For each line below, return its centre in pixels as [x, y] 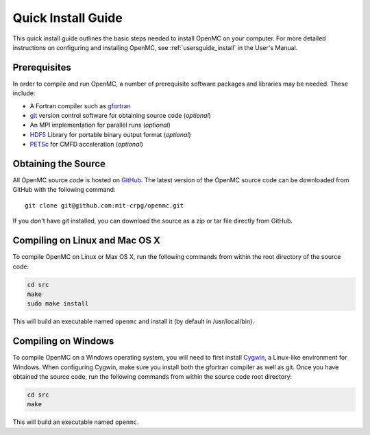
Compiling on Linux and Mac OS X [86, 241]
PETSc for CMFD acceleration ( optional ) [86, 145]
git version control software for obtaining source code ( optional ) [121, 116]
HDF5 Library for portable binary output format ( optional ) [110, 134]
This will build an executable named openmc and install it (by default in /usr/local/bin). [134, 321]
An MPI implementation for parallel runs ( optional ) [100, 125]
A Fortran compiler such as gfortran [80, 105]
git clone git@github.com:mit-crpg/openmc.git [104, 205]
